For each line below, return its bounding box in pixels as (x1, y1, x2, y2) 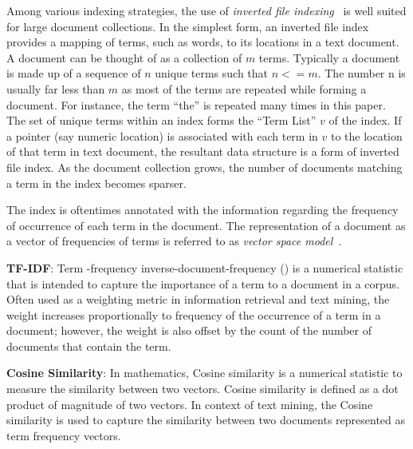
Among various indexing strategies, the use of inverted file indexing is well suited (6, 2, 407, 18)
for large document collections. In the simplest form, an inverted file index (6, 18, 369, 34)
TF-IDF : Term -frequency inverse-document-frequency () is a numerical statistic (6, 259, 403, 276)
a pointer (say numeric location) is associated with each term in (6, 127, 318, 144)
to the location (330, 127, 403, 144)
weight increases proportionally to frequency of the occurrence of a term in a (6, 306, 381, 323)
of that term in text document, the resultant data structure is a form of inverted (6, 143, 399, 160)
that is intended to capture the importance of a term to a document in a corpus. (6, 275, 400, 292)
